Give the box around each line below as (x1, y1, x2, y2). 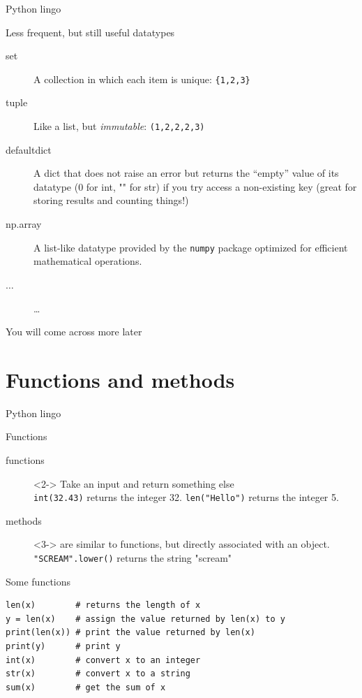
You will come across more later (6, 324, 142, 339)
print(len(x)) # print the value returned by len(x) (6, 627, 255, 638)
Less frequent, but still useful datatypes (6, 24, 175, 39)
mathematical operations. (33, 254, 142, 268)
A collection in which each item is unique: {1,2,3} (33, 71, 250, 86)
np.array (6, 217, 42, 231)
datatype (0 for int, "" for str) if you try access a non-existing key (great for (33, 179, 357, 194)
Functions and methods (6, 365, 235, 393)
